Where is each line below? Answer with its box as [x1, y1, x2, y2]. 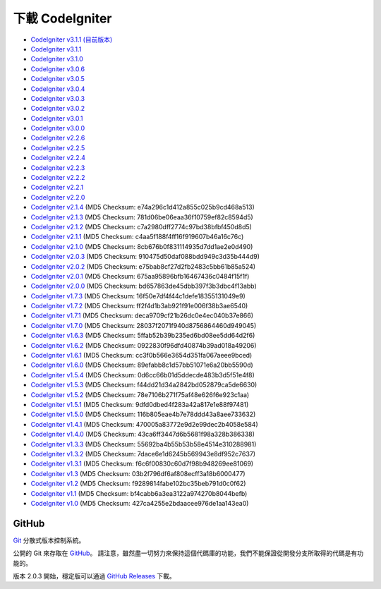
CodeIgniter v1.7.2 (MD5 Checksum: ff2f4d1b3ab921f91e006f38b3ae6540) [30, 302, 248, 310]
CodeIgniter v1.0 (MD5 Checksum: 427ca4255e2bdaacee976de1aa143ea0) [30, 499, 249, 507]
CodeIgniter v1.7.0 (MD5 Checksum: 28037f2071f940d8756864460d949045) [30, 321, 257, 329]
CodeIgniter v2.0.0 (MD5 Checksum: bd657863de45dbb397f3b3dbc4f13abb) [30, 282, 257, 291]
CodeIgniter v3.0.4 [30, 85, 85, 93]
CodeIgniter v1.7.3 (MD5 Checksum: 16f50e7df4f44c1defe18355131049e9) [30, 291, 246, 300]
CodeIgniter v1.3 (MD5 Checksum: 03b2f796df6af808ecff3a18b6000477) [30, 469, 246, 478]
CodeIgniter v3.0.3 [30, 94, 85, 102]
